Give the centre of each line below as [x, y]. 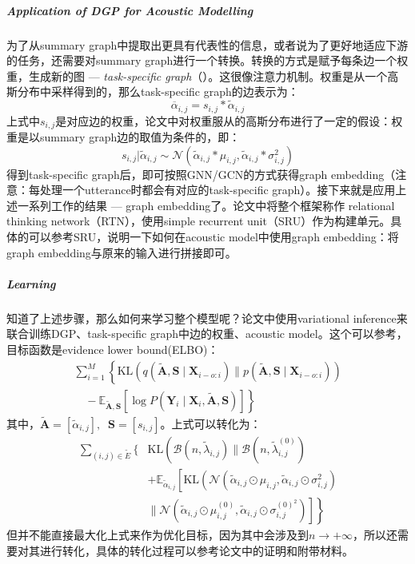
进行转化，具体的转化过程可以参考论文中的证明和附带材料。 [196, 550]
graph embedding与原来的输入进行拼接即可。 [122, 252]
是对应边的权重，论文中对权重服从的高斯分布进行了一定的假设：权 [229, 120]
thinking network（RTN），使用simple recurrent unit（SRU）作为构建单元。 [199, 221]
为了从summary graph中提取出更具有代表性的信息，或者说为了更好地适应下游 [207, 44]
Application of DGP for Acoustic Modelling [130, 10]
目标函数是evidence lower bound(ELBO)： [113, 349]
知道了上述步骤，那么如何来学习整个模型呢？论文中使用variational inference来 [207, 318]
